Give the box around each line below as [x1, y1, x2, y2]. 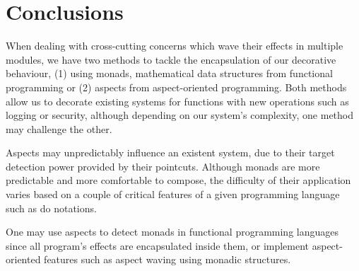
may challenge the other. [6, 121, 112, 136]
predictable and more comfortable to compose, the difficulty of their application [6, 173, 351, 188]
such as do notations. [6, 200, 97, 215]
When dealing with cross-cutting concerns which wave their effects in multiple [6, 38, 343, 53]
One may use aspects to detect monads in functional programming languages [6, 224, 339, 239]
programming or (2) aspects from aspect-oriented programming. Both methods [6, 79, 347, 94]
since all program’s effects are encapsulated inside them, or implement [6, 238, 310, 253]
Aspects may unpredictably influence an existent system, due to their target [6, 145, 335, 160]
